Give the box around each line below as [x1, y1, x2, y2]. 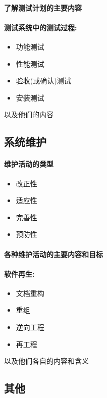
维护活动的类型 [4, 159, 54, 169]
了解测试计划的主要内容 [4, 2, 82, 13]
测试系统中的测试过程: [4, 22, 77, 32]
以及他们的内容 [4, 109, 54, 120]
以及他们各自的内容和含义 [4, 356, 89, 366]
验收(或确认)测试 [16, 75, 71, 86]
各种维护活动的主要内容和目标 [4, 248, 103, 259]
